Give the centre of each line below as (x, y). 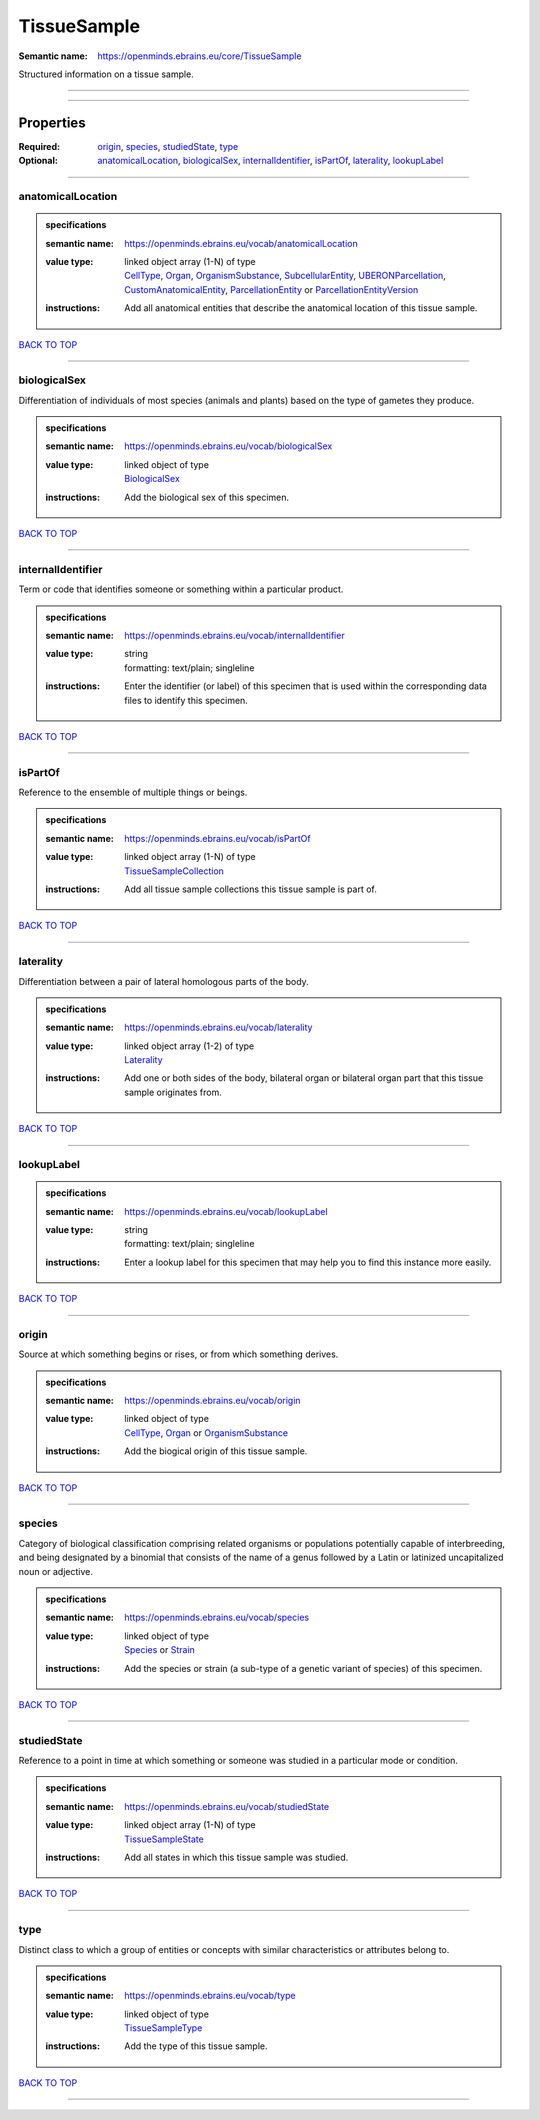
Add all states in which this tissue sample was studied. (236, 1857)
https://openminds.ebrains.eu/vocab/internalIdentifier (234, 635)
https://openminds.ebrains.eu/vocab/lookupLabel (226, 1211)
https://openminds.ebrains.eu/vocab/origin (212, 1401)
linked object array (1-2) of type (189, 1046)
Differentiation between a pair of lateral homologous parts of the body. (163, 981)
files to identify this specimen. (186, 700)
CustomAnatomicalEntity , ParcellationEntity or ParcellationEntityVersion (271, 289)
